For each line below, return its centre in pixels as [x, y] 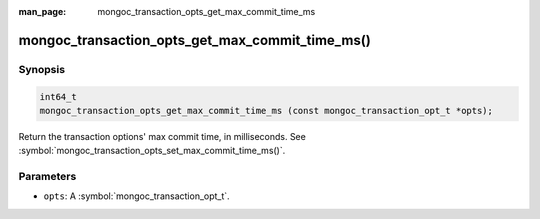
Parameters [47, 177]
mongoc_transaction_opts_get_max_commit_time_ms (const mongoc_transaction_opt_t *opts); [266, 110]
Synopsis [41, 69]
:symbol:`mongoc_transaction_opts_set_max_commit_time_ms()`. [152, 151]
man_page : [42, 11]
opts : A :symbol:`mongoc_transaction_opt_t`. [136, 196]
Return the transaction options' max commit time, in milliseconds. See [162, 136]
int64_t [58, 96]
